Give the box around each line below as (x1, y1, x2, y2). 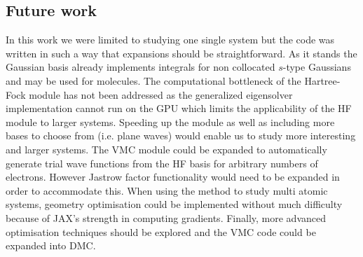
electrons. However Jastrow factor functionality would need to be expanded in (6, 169, 340, 184)
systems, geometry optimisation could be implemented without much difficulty (6, 197, 343, 211)
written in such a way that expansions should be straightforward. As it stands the (6, 46, 357, 60)
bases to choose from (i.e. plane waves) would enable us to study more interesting (6, 128, 356, 143)
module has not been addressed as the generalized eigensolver (29, 87, 293, 102)
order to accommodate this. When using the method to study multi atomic (6, 183, 328, 197)
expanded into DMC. (6, 238, 96, 253)
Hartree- (304, 73, 341, 88)
